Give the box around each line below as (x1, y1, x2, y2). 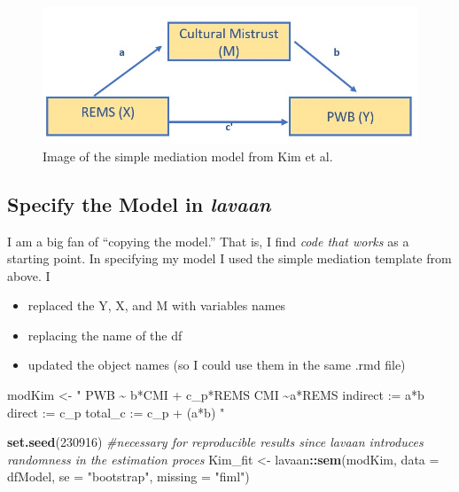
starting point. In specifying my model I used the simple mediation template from (7, 249, 452, 268)
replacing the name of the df (27, 325, 183, 344)
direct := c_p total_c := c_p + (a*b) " (7, 402, 225, 421)
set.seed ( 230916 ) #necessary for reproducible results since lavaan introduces (7, 433, 424, 451)
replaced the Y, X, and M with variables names (27, 296, 286, 315)
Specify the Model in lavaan (7, 190, 271, 217)
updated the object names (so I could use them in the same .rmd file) (27, 355, 406, 374)
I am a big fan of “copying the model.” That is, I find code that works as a (7, 231, 409, 250)
